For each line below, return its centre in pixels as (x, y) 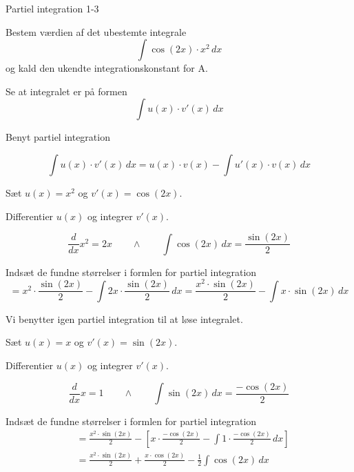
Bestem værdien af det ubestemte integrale (96, 31)
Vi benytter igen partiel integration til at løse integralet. (124, 318)
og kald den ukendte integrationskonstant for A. (107, 68)
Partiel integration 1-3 (52, 8)
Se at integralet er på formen (66, 91)
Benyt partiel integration (58, 137)
